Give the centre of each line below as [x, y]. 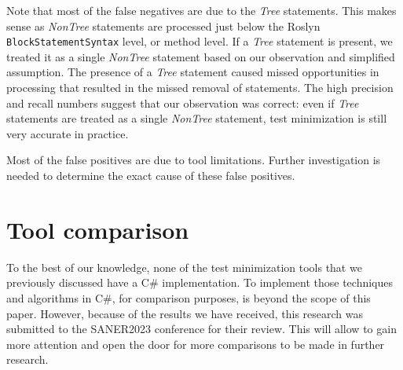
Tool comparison [98, 229]
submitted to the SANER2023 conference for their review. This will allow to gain [201, 329]
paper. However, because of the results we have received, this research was [185, 313]
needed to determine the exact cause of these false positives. [151, 175]
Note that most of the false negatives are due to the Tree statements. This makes [201, 10]
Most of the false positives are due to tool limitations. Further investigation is [194, 160]
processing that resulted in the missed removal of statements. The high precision [200, 88]
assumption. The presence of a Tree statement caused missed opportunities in [193, 72]
